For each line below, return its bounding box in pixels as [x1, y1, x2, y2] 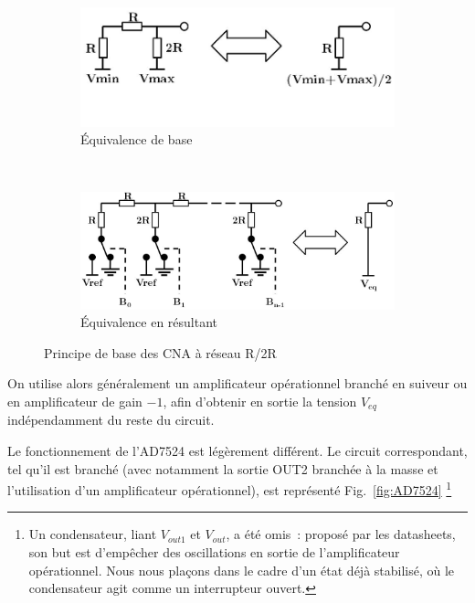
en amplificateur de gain [7, 391, 142, 410]
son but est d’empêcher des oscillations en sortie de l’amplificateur [28, 543, 400, 562]
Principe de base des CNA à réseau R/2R [44, 343, 277, 362]
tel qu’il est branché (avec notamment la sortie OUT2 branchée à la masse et [7, 459, 438, 478]
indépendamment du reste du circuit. [7, 410, 215, 429]
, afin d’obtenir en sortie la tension [163, 391, 357, 410]
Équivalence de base [80, 130, 193, 149]
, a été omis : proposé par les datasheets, [226, 524, 456, 544]
